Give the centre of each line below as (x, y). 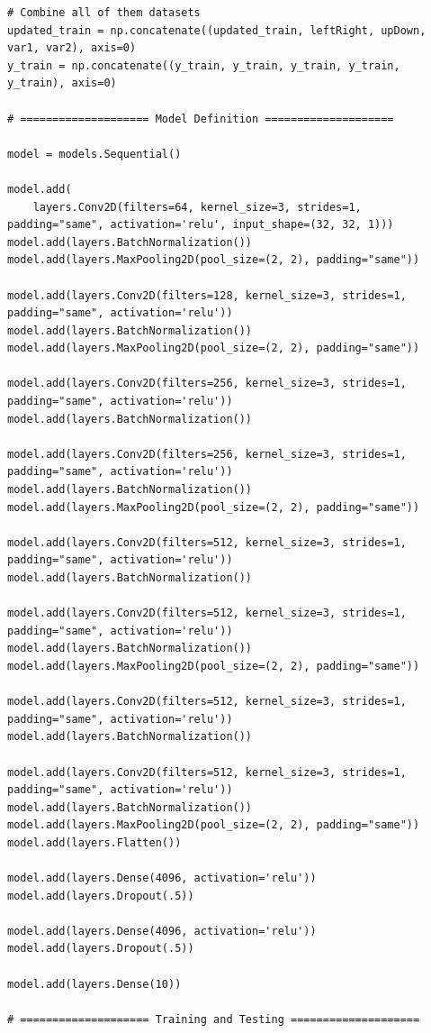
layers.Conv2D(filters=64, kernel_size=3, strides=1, (197, 207)
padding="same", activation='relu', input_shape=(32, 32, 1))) (201, 225)
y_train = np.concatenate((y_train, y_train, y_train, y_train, (204, 65)
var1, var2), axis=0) (72, 48)
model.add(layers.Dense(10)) (94, 984)
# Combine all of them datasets (104, 13)
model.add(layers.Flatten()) (94, 842)
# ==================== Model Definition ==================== (201, 119)
